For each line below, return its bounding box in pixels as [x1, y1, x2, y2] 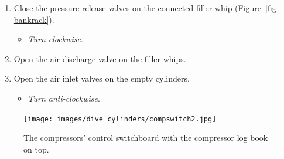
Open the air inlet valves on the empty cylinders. [13, 72, 190, 84]
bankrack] [13, 13, 49, 25]
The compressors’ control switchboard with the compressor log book [23, 131, 268, 144]
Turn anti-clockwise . [28, 92, 100, 104]
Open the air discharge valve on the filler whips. [13, 52, 186, 65]
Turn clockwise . [28, 33, 83, 45]
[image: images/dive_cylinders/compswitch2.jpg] [23, 114, 217, 123]
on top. [23, 143, 49, 155]
